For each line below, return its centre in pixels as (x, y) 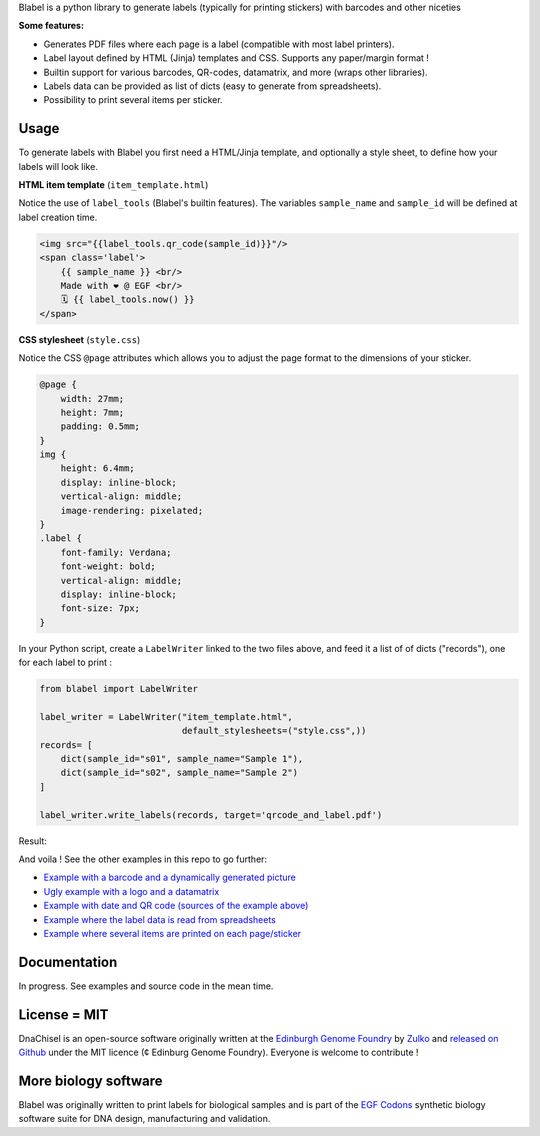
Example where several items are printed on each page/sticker (172, 933)
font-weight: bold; (108, 566)
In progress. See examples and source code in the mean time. (146, 986)
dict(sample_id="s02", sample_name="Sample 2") (179, 773)
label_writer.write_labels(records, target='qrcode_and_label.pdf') (211, 814)
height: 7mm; (92, 412)
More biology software (91, 1080)
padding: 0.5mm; (100, 426)
